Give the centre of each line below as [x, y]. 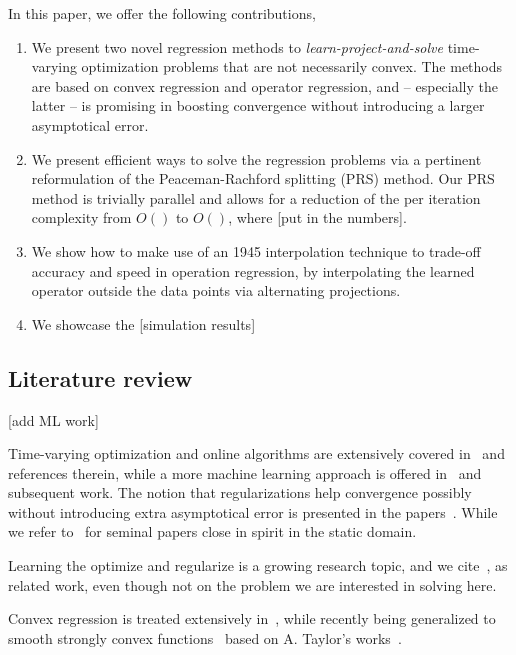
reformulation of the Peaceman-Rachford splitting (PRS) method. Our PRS [263, 178]
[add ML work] [53, 419]
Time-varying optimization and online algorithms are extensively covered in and [256, 453]
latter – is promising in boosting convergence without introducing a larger [258, 105]
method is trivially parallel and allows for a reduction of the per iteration [256, 197]
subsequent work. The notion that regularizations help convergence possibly [240, 492]
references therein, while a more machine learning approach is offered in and [245, 472]
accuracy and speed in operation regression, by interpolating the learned [253, 270]
